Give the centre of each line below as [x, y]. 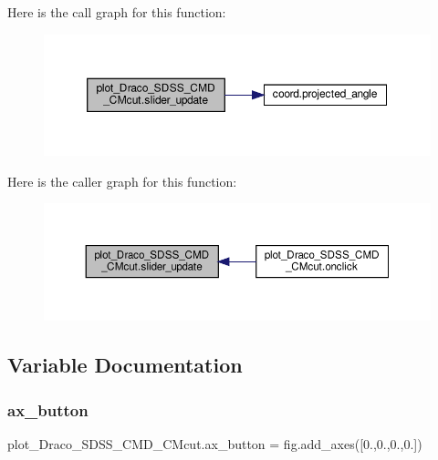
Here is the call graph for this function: [117, 12]
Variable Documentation [125, 365]
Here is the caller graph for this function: [122, 181]
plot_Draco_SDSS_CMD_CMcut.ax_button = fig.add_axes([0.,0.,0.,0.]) [215, 443]
